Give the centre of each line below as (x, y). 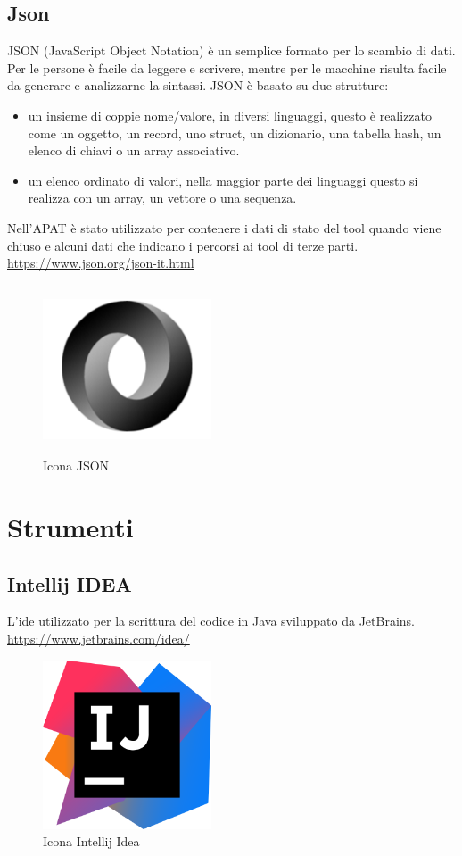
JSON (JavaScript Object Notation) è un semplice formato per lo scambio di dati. (231, 50)
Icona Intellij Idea (91, 841)
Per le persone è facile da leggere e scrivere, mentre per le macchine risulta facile (227, 67)
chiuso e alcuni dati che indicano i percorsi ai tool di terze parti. (183, 245)
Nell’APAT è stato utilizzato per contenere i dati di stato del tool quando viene (224, 227)
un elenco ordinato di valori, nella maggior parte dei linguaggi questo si (223, 180)
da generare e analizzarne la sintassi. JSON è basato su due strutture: (198, 85)
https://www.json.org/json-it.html (101, 263)
